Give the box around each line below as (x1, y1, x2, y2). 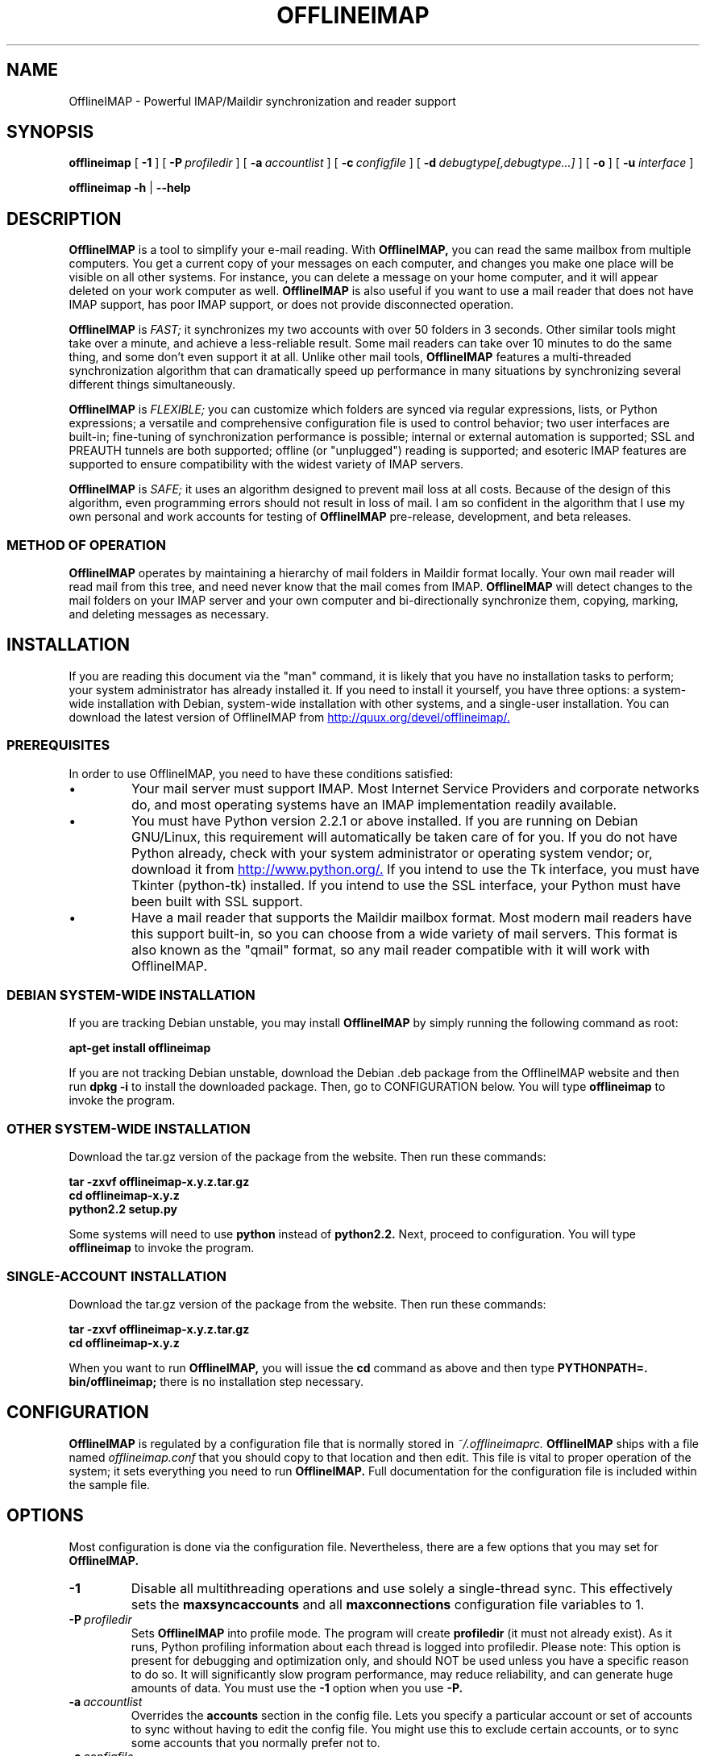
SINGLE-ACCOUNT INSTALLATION (6, 1267, 227, 1284)
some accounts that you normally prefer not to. (131, 1735, 380, 1750)
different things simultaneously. (69, 377, 236, 392)
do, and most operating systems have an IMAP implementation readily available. (131, 796, 617, 813)
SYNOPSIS (6, 122, 94, 143)
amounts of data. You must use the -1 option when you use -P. (131, 1680, 463, 1695)
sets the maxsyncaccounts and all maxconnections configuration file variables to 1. (131, 1596, 645, 1612)
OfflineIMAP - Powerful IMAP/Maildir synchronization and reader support (69, 94, 456, 108)
